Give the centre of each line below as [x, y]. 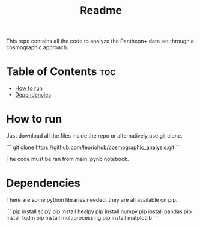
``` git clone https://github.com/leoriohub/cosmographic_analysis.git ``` [94, 147]
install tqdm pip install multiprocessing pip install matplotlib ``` [83, 218]
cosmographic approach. [38, 47]
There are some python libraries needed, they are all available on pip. [92, 200]
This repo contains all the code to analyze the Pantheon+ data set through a [100, 41]
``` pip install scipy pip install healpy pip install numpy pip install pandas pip [99, 211]
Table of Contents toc [61, 72]
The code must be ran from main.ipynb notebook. [68, 159]
